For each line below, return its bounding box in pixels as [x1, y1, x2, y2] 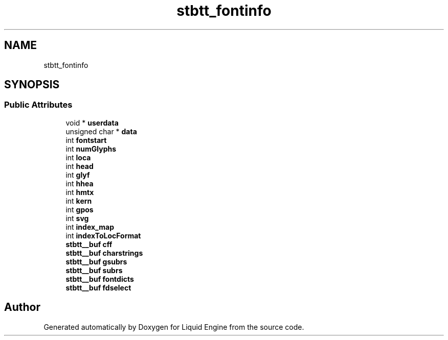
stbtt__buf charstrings [65, 248, 143, 257]
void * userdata [65, 118, 119, 127]
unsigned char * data [65, 127, 137, 136]
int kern [65, 196, 92, 205]
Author [4, 301, 40, 314]
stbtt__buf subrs [65, 265, 123, 275]
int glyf [65, 170, 90, 179]
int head [65, 161, 94, 171]
